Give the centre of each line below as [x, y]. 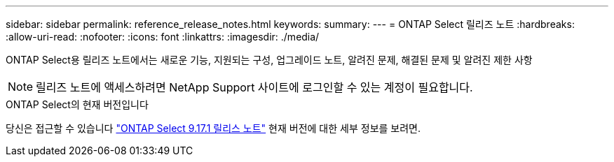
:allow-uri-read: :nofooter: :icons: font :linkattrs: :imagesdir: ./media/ [163, 37]
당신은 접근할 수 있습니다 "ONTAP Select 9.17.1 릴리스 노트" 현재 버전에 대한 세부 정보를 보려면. [213, 128]
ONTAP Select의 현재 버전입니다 [77, 104]
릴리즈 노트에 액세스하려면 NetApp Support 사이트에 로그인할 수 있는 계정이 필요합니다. [254, 87]
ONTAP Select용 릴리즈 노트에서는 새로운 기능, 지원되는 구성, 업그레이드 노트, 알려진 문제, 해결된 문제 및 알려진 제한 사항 [269, 60]
